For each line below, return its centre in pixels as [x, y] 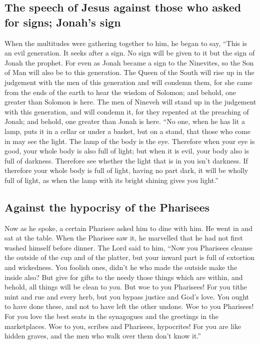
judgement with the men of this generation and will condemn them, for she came [128, 82]
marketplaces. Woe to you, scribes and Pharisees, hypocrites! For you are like [123, 326]
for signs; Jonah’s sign [63, 22]
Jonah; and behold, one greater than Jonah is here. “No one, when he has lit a [125, 121]
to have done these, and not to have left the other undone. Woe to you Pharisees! [129, 306]
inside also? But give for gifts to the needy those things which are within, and [124, 277]
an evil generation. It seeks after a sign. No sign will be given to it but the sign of [130, 53]
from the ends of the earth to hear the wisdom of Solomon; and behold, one [120, 92]
